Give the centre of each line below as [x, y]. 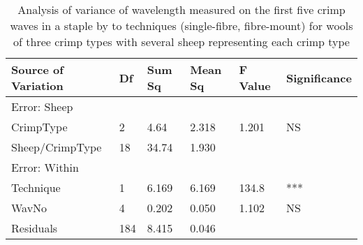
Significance [319, 77]
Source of [37, 69]
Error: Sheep [42, 106]
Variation [37, 86]
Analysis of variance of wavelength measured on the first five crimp [181, 9]
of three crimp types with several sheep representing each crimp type [181, 42]
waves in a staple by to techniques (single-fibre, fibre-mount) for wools [181, 25]
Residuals [35, 228]
